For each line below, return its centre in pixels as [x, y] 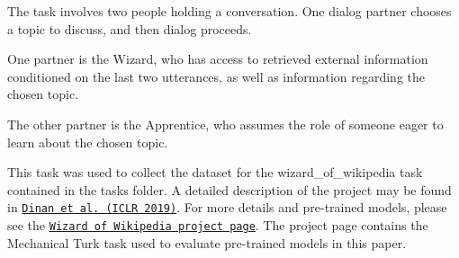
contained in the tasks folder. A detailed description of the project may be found [229, 189]
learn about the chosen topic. [88, 142]
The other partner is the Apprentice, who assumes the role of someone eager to [225, 124]
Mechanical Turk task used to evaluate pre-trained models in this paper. [207, 242]
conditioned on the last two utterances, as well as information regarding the [216, 76]
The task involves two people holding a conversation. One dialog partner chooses [229, 11]
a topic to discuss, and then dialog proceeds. [130, 28]
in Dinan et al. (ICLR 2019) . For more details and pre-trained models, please [227, 207]
